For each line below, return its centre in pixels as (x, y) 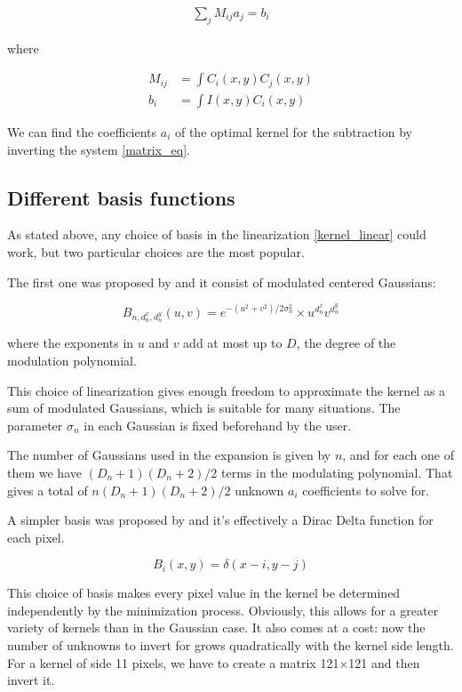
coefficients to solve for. (366, 490)
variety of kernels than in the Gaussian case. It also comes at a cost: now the (216, 628)
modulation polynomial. (72, 360)
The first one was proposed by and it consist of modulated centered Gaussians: (222, 282)
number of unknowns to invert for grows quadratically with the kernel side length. (231, 645)
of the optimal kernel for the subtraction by (293, 131)
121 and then (384, 662)
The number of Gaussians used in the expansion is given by (169, 455)
